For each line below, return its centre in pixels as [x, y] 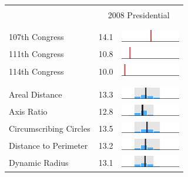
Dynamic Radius [39, 163]
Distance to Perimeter [48, 146]
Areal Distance [36, 94]
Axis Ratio [28, 111]
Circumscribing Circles [50, 128]
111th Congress [36, 54]
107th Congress [36, 37]
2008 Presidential [139, 15]
